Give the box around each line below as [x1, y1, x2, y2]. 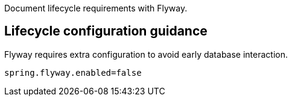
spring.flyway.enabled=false [4, 67, 142, 78]
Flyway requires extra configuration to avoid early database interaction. [4, 49, 288, 60]
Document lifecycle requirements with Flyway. [4, 3, 188, 13]
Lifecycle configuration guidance [4, 23, 208, 39]
